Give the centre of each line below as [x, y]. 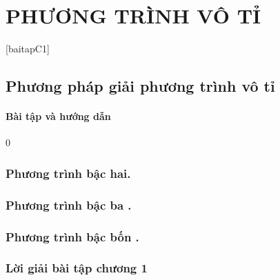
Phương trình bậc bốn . [72, 236]
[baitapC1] [28, 49]
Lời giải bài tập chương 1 [77, 268]
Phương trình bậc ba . [69, 204]
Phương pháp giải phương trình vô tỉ [140, 86]
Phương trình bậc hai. [68, 173]
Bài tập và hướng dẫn [58, 116]
